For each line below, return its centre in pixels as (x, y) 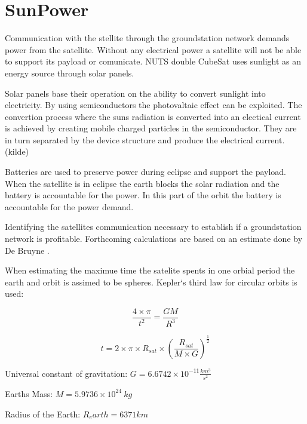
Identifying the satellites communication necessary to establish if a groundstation (153, 227)
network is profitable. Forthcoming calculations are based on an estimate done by (154, 239)
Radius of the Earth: (43, 414)
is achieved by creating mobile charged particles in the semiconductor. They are (151, 128)
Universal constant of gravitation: (66, 373)
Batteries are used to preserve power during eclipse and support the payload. (146, 172)
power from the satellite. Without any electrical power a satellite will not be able (153, 49)
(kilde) (17, 151)
